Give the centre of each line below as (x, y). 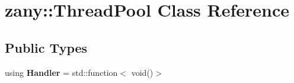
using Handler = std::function (61, 72)
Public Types (46, 47)
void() (142, 72)
